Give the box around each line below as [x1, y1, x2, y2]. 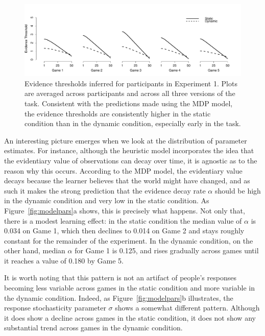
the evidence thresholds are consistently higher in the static [25, 108, 211, 118]
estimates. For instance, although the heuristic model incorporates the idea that [4, 145, 254, 156]
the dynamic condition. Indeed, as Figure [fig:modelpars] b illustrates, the [4, 292, 233, 303]
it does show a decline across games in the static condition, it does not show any [4, 312, 256, 323]
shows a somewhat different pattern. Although [115, 302, 260, 313]
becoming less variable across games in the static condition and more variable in [4, 282, 255, 293]
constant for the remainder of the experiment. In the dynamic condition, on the [4, 235, 253, 246]
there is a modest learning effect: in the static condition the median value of [4, 215, 242, 226]
